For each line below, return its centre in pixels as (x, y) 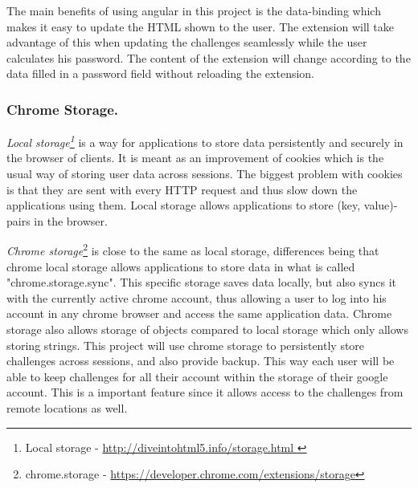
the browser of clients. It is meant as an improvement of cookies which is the (195, 158)
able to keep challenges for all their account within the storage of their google (197, 376)
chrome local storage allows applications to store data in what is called (181, 266)
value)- (381, 205)
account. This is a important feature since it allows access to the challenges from (205, 392)
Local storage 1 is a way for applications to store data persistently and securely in (205, 141)
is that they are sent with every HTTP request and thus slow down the (182, 189)
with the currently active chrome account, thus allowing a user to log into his (197, 297)
